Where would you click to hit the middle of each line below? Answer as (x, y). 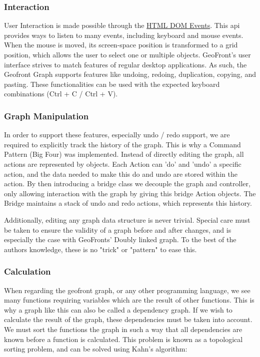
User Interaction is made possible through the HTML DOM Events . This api (122, 25)
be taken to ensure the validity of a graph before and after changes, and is (118, 229)
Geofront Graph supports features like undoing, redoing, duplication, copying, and (130, 74)
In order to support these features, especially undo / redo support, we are (117, 135)
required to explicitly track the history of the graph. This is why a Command (122, 144)
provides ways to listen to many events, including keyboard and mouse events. (124, 35)
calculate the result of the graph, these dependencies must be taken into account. (128, 319)
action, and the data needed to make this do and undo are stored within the (121, 174)
